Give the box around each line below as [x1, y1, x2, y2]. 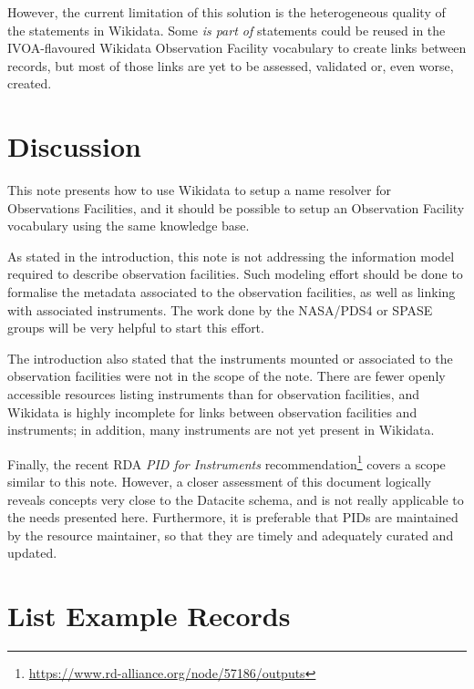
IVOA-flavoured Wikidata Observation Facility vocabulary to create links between [7, 38, 467, 57]
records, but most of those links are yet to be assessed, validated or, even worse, [7, 56, 454, 75]
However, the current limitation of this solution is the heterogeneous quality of [7, 3, 446, 21]
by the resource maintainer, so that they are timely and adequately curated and [7, 525, 454, 544]
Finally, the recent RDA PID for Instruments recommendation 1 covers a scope [7, 451, 446, 473]
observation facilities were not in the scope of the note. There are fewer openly [7, 366, 446, 386]
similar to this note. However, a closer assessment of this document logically [7, 472, 431, 491]
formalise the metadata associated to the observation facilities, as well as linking [7, 283, 456, 302]
